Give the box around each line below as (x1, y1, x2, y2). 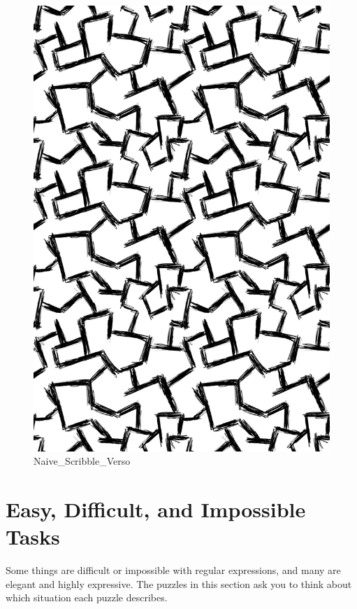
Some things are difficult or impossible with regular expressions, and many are (6, 563, 341, 577)
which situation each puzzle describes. (6, 590, 168, 605)
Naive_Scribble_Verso (34, 454, 131, 468)
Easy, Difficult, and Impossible (6, 494, 306, 523)
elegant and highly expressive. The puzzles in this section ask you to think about (6, 576, 352, 591)
